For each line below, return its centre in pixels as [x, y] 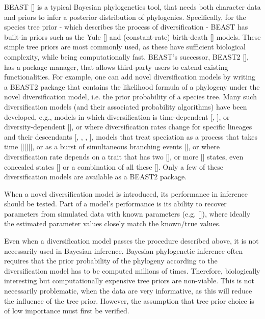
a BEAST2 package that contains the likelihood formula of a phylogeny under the [132, 86]
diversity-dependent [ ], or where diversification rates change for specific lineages [128, 127]
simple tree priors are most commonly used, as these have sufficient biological [125, 47]
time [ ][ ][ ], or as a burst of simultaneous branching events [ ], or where [112, 147]
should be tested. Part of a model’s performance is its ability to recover [115, 204]
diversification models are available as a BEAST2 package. [96, 177]
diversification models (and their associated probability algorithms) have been [126, 106]
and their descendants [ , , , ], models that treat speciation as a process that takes [131, 136]
